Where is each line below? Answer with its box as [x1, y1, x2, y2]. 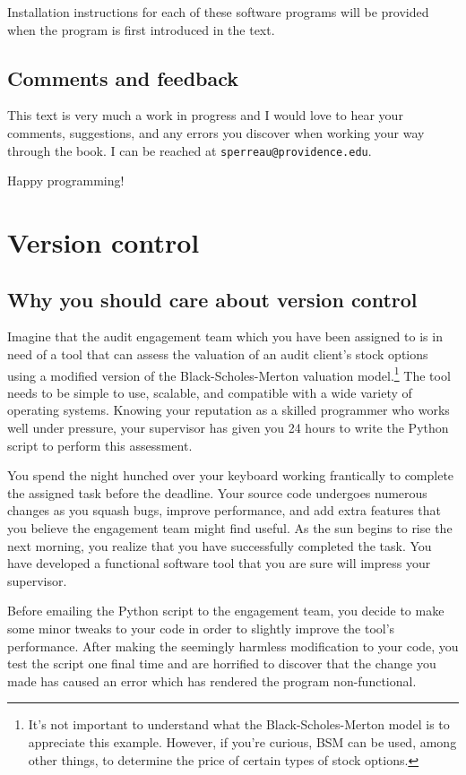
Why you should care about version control [7, 285, 418, 313]
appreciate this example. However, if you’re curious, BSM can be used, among [28, 732, 457, 751]
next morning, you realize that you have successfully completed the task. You [7, 536, 432, 555]
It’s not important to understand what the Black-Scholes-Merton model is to [28, 715, 450, 734]
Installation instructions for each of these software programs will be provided [7, 3, 429, 21]
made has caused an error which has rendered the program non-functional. [7, 671, 417, 690]
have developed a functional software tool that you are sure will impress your [7, 554, 431, 573]
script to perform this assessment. [7, 435, 193, 454]
